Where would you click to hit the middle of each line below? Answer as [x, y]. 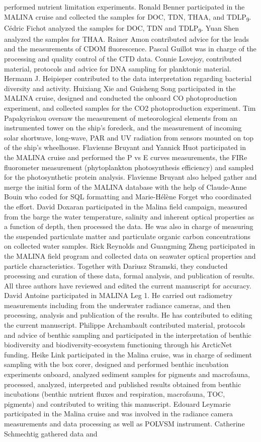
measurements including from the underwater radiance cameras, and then [117, 305]
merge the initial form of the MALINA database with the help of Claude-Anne [125, 187]
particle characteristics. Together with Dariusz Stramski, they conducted [116, 266]
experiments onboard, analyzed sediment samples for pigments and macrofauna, [127, 374]
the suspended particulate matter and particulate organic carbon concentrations [127, 236]
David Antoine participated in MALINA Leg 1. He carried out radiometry [118, 295]
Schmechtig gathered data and [51, 433]
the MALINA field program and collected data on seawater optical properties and [130, 255]
